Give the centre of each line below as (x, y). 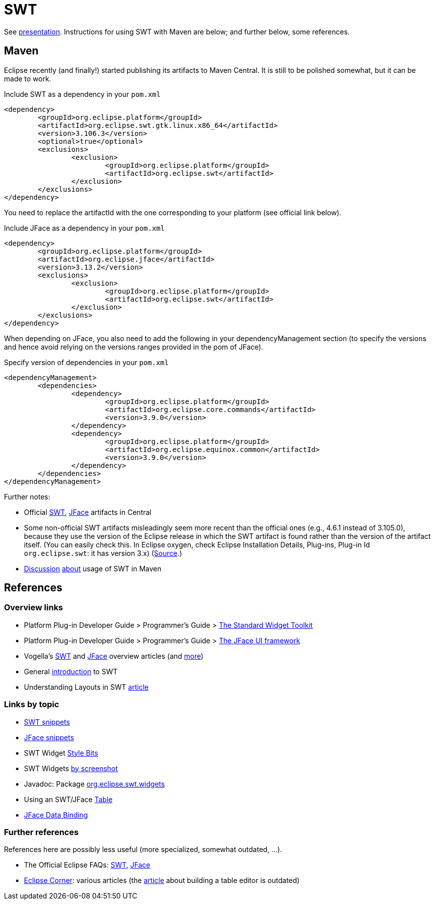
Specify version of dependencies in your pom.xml (86, 362)
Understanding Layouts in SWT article (86, 687)
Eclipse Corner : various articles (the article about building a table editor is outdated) (162, 881)
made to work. (28, 78)
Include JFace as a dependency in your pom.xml (84, 228)
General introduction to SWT (71, 671)
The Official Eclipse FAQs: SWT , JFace (87, 865)
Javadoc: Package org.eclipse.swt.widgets (94, 784)
